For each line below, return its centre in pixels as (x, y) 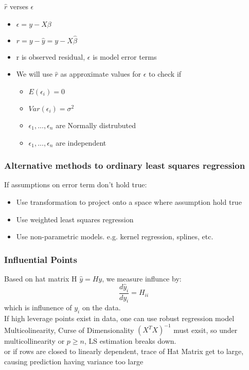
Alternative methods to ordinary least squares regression (125, 165)
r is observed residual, (51, 56)
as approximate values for (101, 74)
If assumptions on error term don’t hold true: (76, 184)
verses (19, 6)
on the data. (101, 307)
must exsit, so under (206, 330)
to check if (165, 74)
